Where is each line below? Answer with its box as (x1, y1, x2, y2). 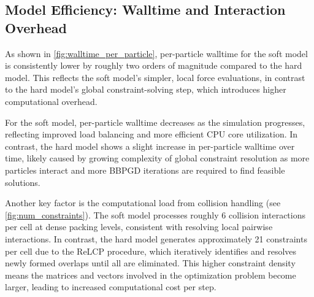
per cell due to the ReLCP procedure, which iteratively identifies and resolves (5, 244, 297, 257)
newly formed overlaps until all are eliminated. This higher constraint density (5, 256, 296, 269)
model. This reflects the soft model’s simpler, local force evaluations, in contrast (5, 71, 305, 83)
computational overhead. (5, 94, 98, 107)
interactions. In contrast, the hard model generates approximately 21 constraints (5, 232, 307, 245)
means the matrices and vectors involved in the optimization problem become (5, 268, 296, 281)
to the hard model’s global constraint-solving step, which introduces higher (5, 83, 286, 96)
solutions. (5, 175, 40, 188)
